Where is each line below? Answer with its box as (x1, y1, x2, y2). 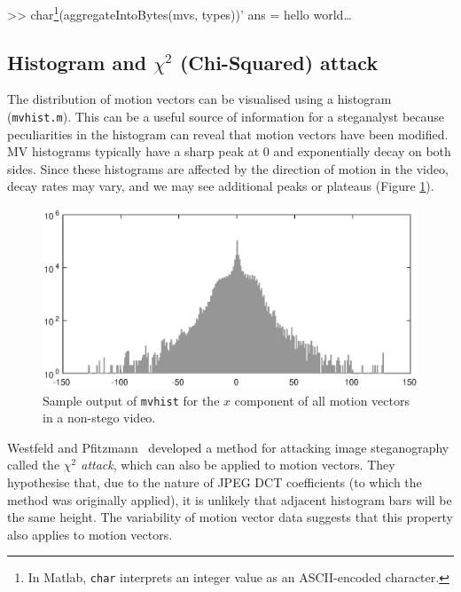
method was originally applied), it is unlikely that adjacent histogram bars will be (7, 490, 452, 509)
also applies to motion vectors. (7, 525, 173, 543)
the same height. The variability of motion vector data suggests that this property (7, 508, 453, 526)
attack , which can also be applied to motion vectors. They (81, 455, 395, 474)
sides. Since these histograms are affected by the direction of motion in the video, (7, 159, 449, 178)
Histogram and (7, 48, 147, 75)
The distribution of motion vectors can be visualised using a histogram (7, 90, 392, 108)
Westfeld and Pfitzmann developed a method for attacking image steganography (7, 438, 449, 456)
